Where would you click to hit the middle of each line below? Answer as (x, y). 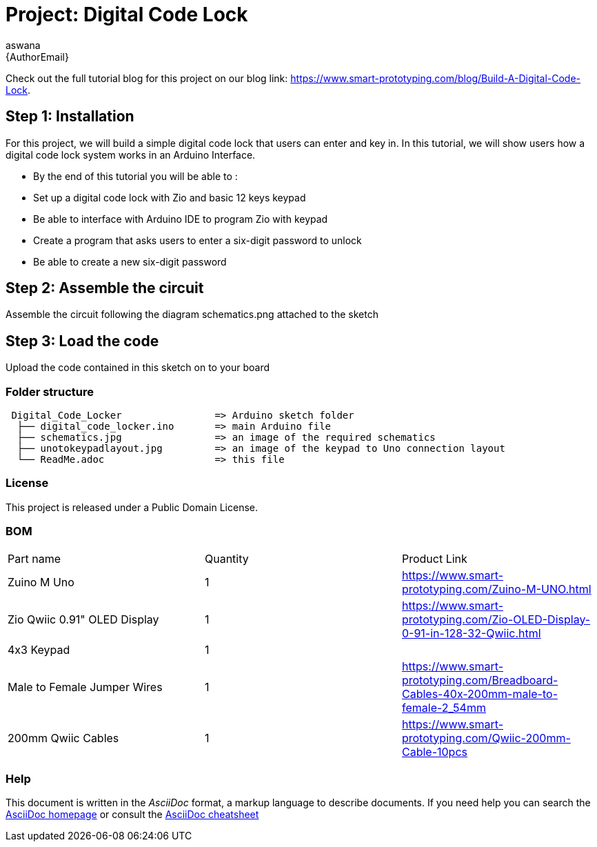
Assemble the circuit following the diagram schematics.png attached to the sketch (192, 315)
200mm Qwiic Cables (63, 738)
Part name (34, 558)
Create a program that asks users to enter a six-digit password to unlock (198, 240)
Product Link (434, 558)
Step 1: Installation (70, 117)
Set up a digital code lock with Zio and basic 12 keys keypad (170, 197)
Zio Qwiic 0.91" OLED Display (83, 619)
